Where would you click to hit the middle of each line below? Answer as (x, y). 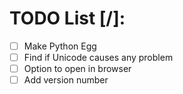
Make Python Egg (60, 46)
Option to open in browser (77, 69)
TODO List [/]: (67, 18)
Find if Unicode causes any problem (98, 57)
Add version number (66, 80)
